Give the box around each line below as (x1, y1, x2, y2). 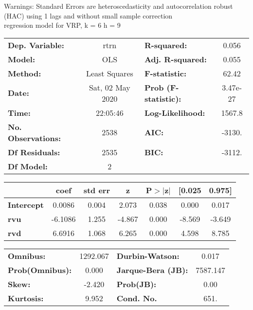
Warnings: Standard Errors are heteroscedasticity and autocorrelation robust (4, 1, 233, 11)
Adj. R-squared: (144, 53, 207, 65)
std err (83, 184, 110, 196)
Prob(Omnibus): (8, 264, 72, 275)
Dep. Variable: (8, 39, 64, 51)
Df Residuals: (8, 146, 60, 158)
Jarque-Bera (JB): (116, 264, 188, 275)
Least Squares (86, 67, 133, 79)
